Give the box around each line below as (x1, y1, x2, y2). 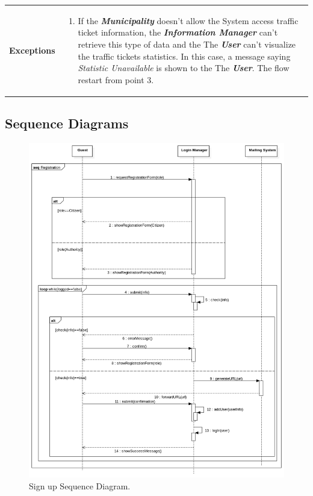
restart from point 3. (78, 73, 154, 86)
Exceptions (9, 43, 55, 56)
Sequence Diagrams (5, 114, 129, 133)
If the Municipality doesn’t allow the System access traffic (78, 14, 299, 27)
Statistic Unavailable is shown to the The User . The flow (78, 61, 290, 74)
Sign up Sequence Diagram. (29, 479, 131, 492)
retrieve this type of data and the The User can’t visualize (78, 37, 296, 50)
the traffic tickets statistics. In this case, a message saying (78, 49, 291, 62)
